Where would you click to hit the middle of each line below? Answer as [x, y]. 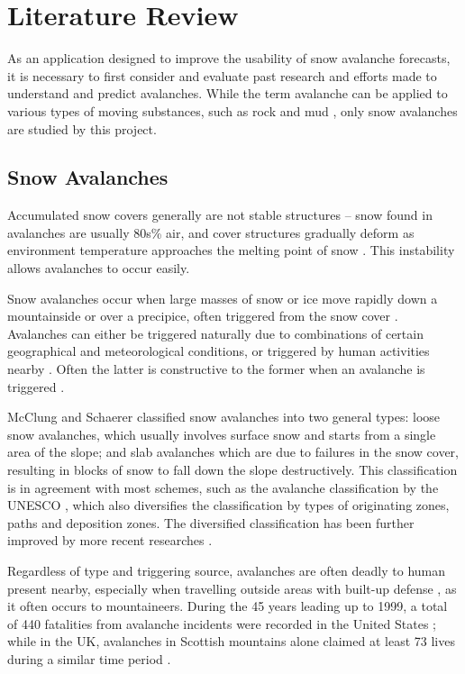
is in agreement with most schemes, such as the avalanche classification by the [223, 487]
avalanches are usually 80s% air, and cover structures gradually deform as [211, 232]
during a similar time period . [89, 658]
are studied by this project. [82, 128]
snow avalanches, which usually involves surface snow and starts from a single [222, 434]
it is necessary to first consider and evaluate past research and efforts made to [222, 75]
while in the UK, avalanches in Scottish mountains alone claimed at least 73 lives [231, 641]
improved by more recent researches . [110, 540]
